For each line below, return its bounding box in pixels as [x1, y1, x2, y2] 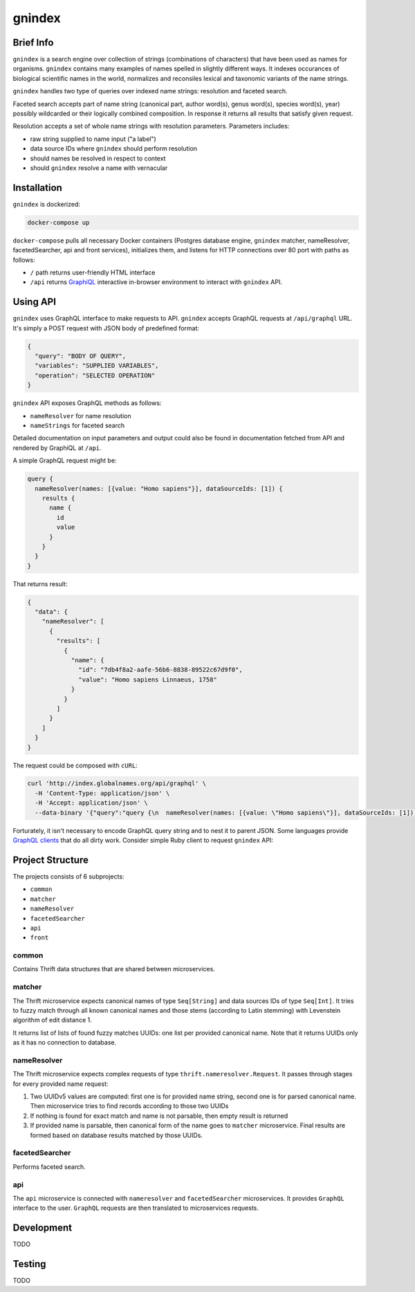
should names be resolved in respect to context [30, 154, 166, 162]
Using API [12, 296, 57, 308]
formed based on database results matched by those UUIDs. [30, 1131, 203, 1139]
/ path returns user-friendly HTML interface [30, 268, 156, 277]
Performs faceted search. [12, 1162, 86, 1171]
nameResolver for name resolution [30, 411, 131, 420]
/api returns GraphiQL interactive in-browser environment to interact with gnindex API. [30, 278, 283, 286]
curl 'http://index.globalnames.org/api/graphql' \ [27, 780, 207, 787]
